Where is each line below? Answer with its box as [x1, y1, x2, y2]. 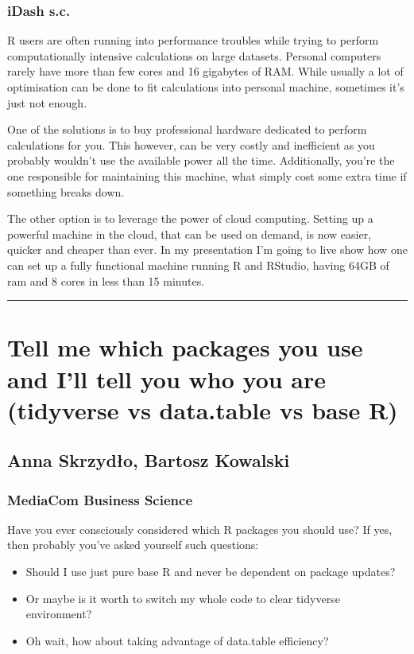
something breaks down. [7, 183, 125, 200]
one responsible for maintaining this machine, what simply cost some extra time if [7, 167, 407, 184]
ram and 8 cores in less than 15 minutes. [7, 272, 205, 289]
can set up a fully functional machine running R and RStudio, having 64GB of [7, 256, 389, 273]
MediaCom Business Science [7, 489, 193, 509]
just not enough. [7, 94, 87, 111]
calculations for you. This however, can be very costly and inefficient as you [7, 136, 375, 153]
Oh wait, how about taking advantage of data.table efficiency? [25, 632, 329, 648]
